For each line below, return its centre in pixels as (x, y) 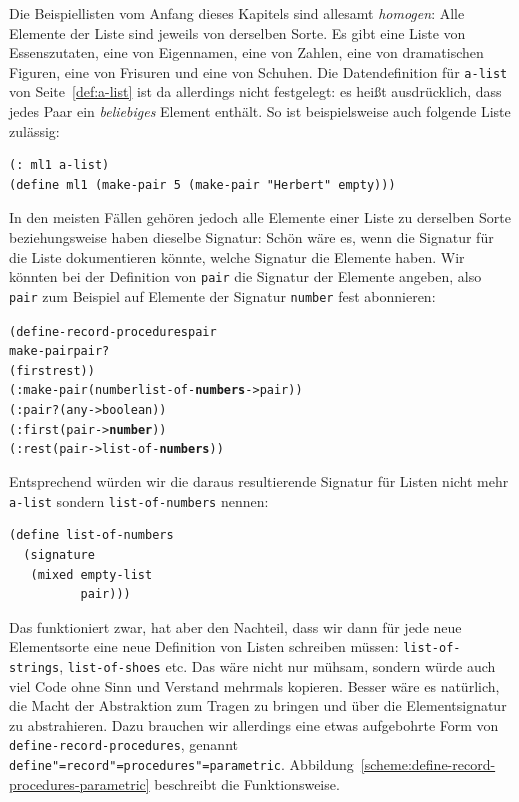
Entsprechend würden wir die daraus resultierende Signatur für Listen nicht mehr (259, 481)
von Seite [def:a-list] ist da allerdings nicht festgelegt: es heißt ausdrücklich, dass (255, 91)
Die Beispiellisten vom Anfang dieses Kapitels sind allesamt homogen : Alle (237, 13)
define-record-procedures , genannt (123, 744)
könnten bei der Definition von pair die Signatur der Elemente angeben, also (245, 276)
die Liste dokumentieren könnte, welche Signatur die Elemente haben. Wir (237, 256)
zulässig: (34, 130)
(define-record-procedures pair (113, 331)
